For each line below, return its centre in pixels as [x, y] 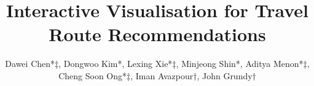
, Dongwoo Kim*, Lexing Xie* [116, 64]
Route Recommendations [157, 34]
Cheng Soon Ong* [93, 75]
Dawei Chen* [30, 64]
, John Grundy [225, 75]
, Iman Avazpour [162, 75]
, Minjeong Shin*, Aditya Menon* [240, 64]
